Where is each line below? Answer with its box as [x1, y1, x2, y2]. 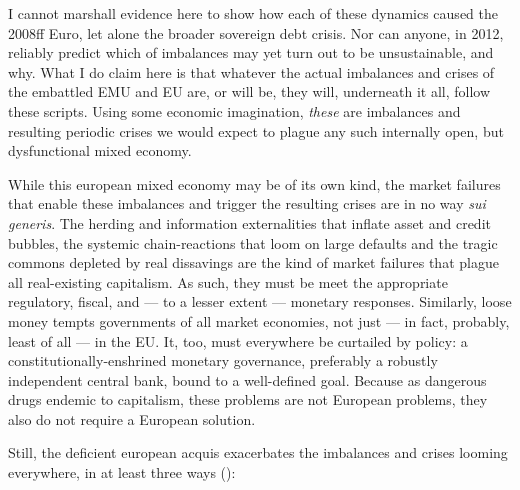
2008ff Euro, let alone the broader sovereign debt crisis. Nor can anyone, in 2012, [8, 22, 504, 43]
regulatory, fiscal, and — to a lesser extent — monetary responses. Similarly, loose [8, 291, 512, 312]
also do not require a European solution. [8, 408, 256, 429]
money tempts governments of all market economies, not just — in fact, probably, [8, 310, 510, 331]
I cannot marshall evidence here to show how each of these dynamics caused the [8, 3, 498, 23]
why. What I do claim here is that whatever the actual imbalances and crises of [8, 61, 495, 82]
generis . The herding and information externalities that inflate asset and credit [8, 212, 491, 233]
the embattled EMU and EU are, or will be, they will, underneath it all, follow [8, 81, 491, 102]
